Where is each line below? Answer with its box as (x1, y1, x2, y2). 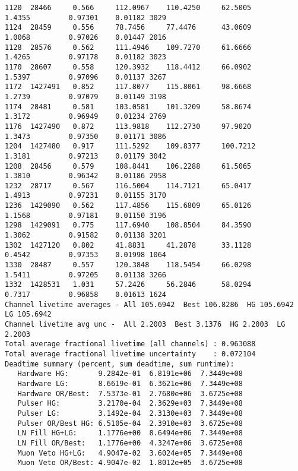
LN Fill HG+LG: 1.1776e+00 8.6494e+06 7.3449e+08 (17, 429, 243, 438)
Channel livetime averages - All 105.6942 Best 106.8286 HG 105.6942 (5, 300, 294, 309)
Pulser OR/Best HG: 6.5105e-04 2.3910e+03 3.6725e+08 (17, 419, 243, 428)
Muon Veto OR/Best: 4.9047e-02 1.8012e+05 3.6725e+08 (17, 459, 243, 467)
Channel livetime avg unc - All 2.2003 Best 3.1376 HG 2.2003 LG (5, 320, 286, 328)
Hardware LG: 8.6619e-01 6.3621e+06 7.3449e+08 (17, 379, 243, 388)
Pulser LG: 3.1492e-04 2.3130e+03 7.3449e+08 (17, 409, 243, 418)
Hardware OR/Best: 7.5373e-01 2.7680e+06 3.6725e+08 (17, 389, 243, 398)
